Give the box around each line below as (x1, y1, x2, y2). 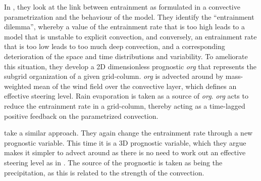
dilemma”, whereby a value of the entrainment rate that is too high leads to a (4, 21, 245, 32)
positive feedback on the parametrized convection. (4, 110, 159, 121)
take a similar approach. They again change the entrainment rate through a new (4, 127, 253, 138)
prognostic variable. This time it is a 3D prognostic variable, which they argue (4, 137, 246, 148)
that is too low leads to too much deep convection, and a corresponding (4, 41, 225, 52)
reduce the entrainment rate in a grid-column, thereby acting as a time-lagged (4, 100, 245, 111)
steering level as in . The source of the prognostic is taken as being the (4, 157, 223, 167)
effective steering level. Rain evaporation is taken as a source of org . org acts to (4, 91, 248, 101)
